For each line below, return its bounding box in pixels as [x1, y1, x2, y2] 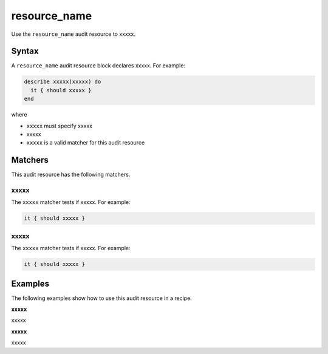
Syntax [11, 46, 39, 56]
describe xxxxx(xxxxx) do [24, 78, 101, 85]
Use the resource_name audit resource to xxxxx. [11, 30, 136, 38]
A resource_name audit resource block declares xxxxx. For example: [11, 62, 185, 69]
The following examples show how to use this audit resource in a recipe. [11, 294, 193, 302]
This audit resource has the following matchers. [11, 171, 131, 179]
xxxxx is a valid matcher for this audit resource [26, 139, 145, 146]
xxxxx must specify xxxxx [26, 122, 93, 129]
